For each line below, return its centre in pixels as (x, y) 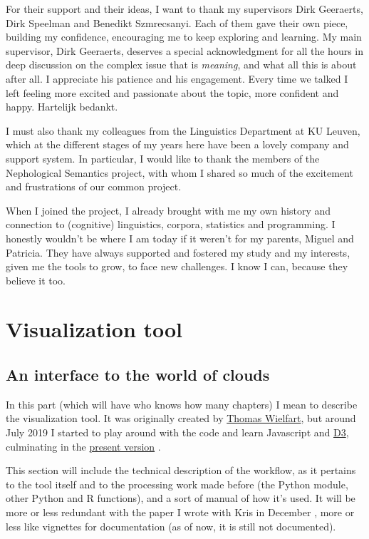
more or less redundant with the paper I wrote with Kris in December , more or (180, 512)
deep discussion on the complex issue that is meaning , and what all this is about (181, 65)
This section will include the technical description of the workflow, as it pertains (181, 470)
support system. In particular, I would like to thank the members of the (163, 158)
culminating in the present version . (83, 446)
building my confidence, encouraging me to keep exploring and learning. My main (184, 37)
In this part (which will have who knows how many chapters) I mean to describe (182, 404)
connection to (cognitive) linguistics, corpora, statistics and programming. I (171, 224)
